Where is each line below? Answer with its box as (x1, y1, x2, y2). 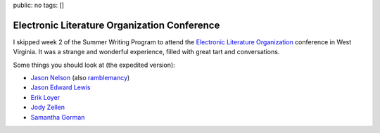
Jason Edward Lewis (30, 83, 91, 91)
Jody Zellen (30, 103, 65, 112)
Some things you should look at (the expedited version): (13, 61, 175, 69)
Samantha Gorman (30, 113, 85, 121)
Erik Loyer (30, 93, 60, 101)
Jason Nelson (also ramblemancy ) (30, 74, 130, 82)
